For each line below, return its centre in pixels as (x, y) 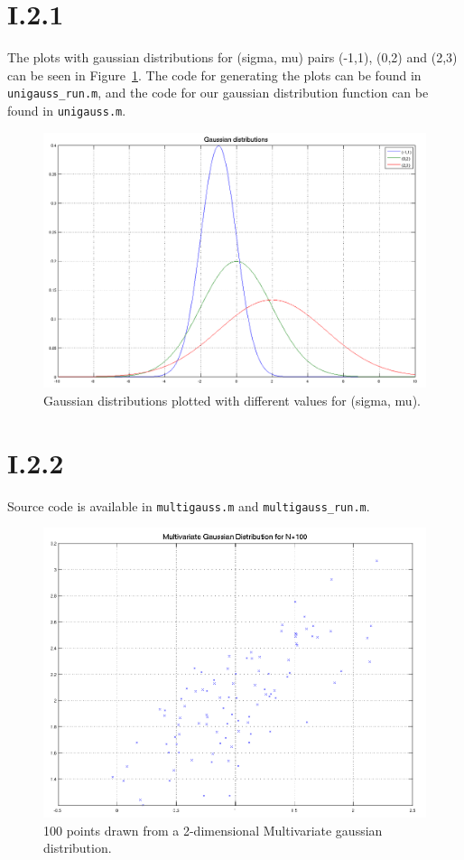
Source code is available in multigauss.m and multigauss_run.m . (189, 505)
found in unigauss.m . (67, 110)
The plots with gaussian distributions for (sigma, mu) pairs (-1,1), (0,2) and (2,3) (232, 57)
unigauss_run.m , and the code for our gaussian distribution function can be (218, 93)
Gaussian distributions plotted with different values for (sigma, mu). (232, 401)
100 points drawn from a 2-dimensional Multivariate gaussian (213, 830)
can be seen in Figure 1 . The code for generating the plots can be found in (214, 75)
